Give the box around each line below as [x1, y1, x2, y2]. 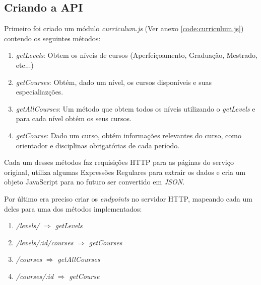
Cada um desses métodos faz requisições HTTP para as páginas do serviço [4, 157, 234, 167]
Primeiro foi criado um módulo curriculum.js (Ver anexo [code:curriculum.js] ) [4, 23, 244, 34]
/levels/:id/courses [16, 237, 74, 247]
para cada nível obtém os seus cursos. [16, 113, 132, 124]
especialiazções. [16, 86, 63, 97]
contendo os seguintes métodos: [4, 33, 101, 43]
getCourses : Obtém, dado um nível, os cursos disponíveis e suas [16, 76, 212, 87]
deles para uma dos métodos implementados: [4, 203, 142, 214]
